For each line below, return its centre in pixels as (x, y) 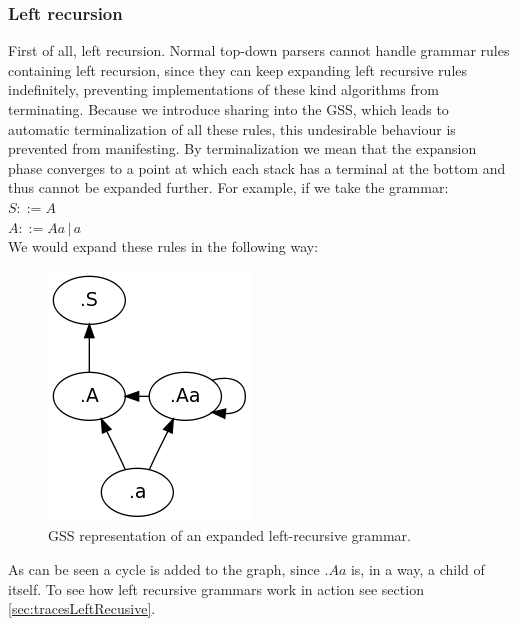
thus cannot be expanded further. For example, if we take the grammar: (228, 187)
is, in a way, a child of (417, 568)
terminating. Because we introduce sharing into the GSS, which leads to (228, 109)
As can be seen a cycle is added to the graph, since (164, 568)
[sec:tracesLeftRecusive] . (82, 608)
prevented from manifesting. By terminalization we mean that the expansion (242, 148)
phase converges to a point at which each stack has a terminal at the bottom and (257, 167)
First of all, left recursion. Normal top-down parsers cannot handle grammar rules (259, 50)
